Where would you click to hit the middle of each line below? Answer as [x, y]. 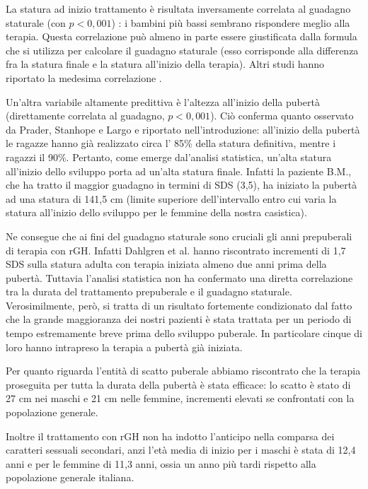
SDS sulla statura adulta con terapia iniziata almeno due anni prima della [166, 264]
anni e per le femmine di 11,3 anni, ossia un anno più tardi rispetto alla [161, 463]
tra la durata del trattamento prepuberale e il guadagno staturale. [149, 291]
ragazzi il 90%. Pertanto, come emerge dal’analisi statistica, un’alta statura [169, 157]
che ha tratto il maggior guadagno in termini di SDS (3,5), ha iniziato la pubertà [182, 185]
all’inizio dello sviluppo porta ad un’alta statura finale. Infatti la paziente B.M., [179, 171]
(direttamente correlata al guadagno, [85, 116]
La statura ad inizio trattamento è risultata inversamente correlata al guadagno [178, 8]
